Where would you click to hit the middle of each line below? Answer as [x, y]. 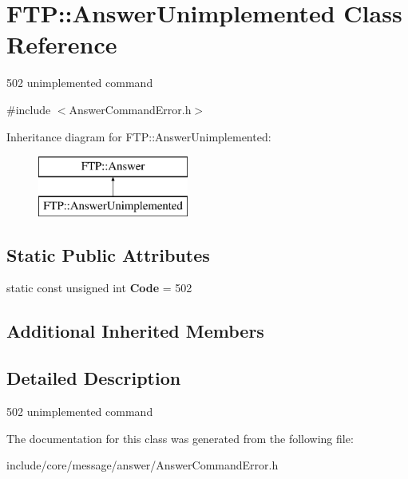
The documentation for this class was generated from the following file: [180, 438]
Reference [62, 44]
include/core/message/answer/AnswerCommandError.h [143, 465]
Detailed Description [94, 378]
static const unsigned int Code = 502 [99, 288]
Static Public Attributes [108, 254]
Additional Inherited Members [135, 331]
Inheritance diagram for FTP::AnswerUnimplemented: [139, 136]
